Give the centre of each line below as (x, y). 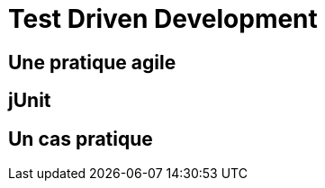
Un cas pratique (81, 139)
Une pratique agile (92, 62)
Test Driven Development (163, 19)
